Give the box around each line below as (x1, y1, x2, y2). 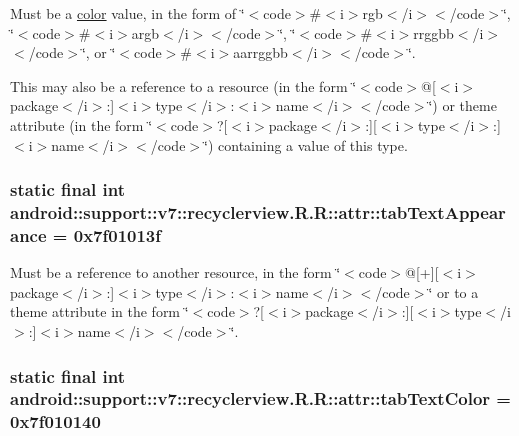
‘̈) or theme (428, 95, 497, 116)
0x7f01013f (73, 222, 161, 247)
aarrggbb (233, 42, 288, 63)
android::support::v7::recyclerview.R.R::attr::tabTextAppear (10, 200, 506, 224)
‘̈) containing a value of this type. (204, 134, 408, 155)
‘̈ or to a (428, 281, 479, 302)
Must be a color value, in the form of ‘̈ (10, 3, 245, 23)
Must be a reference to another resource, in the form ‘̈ (10, 262, 341, 283)
